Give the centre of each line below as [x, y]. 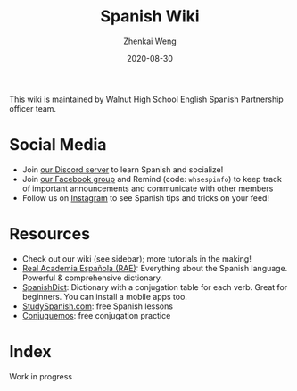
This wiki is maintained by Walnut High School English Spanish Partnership [146, 99]
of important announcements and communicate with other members [148, 188]
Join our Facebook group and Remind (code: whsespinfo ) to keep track [152, 179]
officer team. [33, 108]
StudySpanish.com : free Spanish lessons [98, 306]
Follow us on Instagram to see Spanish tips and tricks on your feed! [146, 197]
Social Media [58, 145]
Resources [50, 234]
